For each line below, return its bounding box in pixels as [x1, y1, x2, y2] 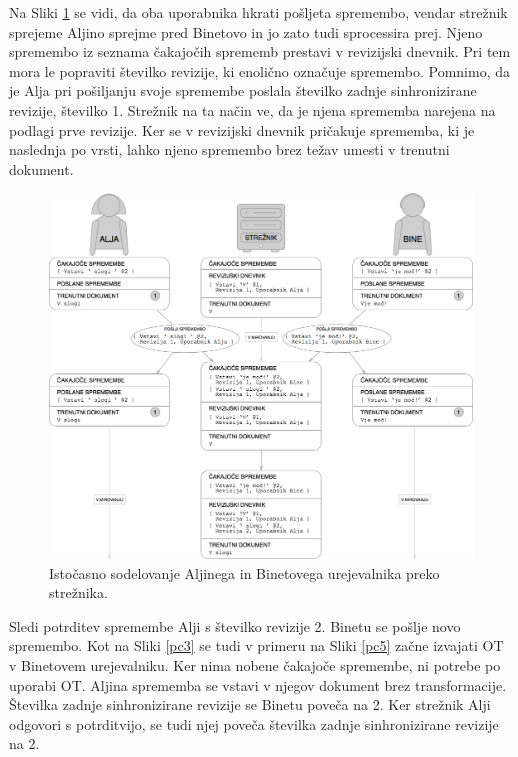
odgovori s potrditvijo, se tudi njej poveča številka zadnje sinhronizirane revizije [9, 713, 499, 734]
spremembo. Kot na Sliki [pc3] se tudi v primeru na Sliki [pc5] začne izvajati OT [9, 635, 504, 656]
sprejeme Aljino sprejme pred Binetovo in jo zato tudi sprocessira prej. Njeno [9, 21, 483, 42]
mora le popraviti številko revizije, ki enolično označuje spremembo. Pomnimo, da [9, 60, 511, 81]
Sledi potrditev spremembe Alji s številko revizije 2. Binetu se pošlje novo [9, 615, 461, 636]
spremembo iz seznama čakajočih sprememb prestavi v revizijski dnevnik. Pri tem [9, 41, 511, 62]
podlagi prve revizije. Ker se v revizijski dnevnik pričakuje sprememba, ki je [9, 119, 475, 140]
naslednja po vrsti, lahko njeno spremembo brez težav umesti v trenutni [9, 139, 450, 160]
